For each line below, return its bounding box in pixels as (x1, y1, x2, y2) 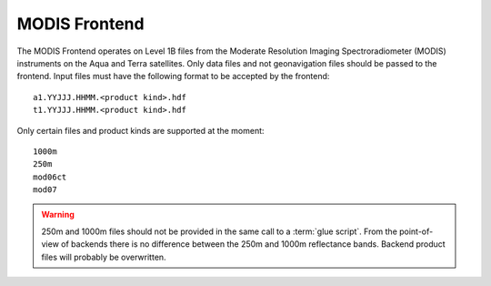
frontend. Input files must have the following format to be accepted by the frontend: (16, 71, 330, 82)
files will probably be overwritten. (41, 251, 167, 262)
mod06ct (33, 171, 67, 182)
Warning (41, 209, 75, 220)
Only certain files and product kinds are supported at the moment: (16, 125, 265, 136)
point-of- (398, 226, 434, 237)
